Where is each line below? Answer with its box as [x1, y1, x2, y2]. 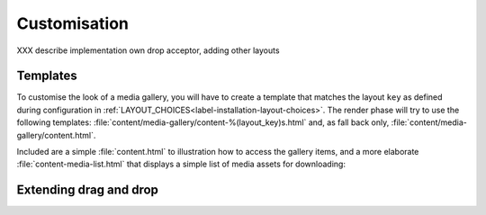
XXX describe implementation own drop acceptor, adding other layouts [16, 45, 280, 56]
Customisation [16, 13, 130, 33]
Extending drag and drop [16, 183, 159, 198]
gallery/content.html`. [16, 130, 96, 140]
